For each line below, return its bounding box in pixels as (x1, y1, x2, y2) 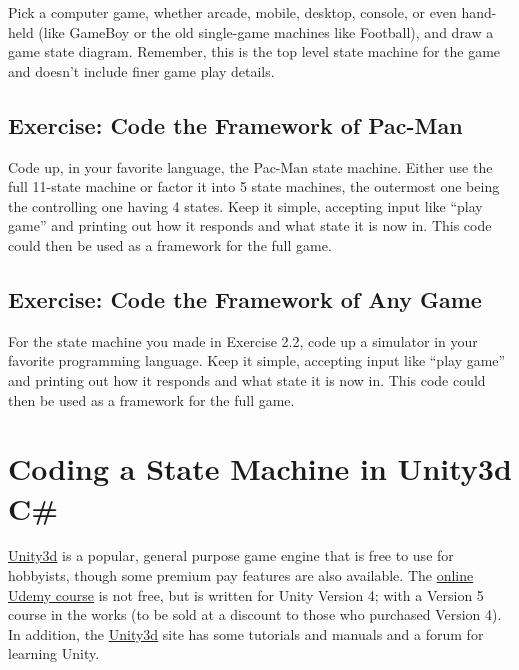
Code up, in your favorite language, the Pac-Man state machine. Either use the (8, 156, 493, 177)
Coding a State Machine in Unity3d (8, 448, 512, 489)
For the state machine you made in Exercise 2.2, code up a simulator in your (8, 330, 478, 351)
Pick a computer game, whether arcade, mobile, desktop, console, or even (8, 2, 457, 22)
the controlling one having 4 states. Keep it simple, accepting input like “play (8, 195, 483, 216)
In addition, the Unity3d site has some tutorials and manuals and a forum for (8, 623, 484, 644)
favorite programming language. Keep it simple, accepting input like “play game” (8, 350, 506, 371)
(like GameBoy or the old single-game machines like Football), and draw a (38, 21, 494, 42)
